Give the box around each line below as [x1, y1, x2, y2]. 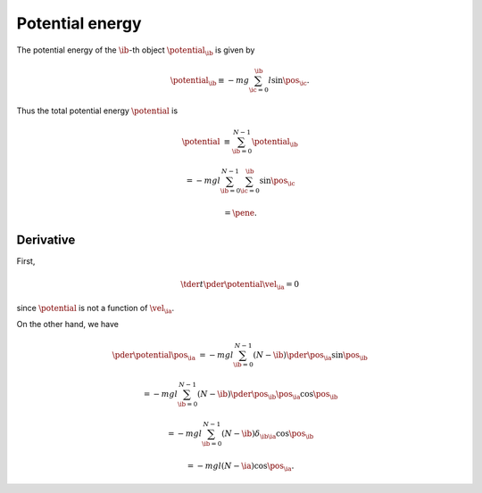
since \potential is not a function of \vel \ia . [16, 302, 175, 316]
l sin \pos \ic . [268, 75, 310, 87]
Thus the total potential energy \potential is [16, 105, 179, 116]
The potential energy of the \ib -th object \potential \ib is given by [16, 45, 255, 57]
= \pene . [224, 208, 258, 218]
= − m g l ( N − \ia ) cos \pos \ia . [187, 460, 295, 472]
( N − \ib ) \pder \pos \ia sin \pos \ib [253, 349, 368, 362]
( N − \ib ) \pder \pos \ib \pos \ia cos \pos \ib [196, 389, 338, 401]
